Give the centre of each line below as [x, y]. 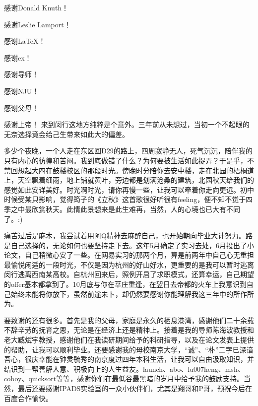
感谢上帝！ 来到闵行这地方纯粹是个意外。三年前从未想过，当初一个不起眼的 [127, 124]
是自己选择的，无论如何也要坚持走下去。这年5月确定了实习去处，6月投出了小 [129, 245]
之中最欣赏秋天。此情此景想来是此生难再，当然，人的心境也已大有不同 [125, 209]
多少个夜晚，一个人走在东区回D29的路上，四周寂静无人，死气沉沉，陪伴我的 [128, 151]
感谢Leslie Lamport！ [37, 24]
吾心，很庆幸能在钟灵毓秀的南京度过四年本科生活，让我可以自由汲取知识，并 [129, 359]
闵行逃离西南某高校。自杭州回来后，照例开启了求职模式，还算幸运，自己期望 [129, 274]
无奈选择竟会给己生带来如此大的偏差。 [66, 134]
